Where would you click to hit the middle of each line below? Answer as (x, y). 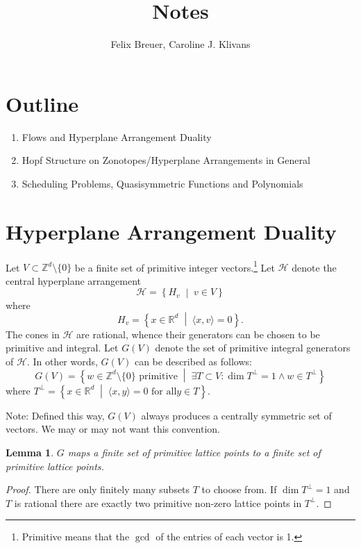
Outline (42, 103)
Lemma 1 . (30, 452)
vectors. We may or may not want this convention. (113, 429)
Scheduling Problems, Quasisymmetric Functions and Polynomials (162, 183)
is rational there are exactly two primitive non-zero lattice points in (158, 503)
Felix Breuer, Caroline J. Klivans (180, 44)
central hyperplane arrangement (74, 280)
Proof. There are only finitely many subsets (98, 489)
